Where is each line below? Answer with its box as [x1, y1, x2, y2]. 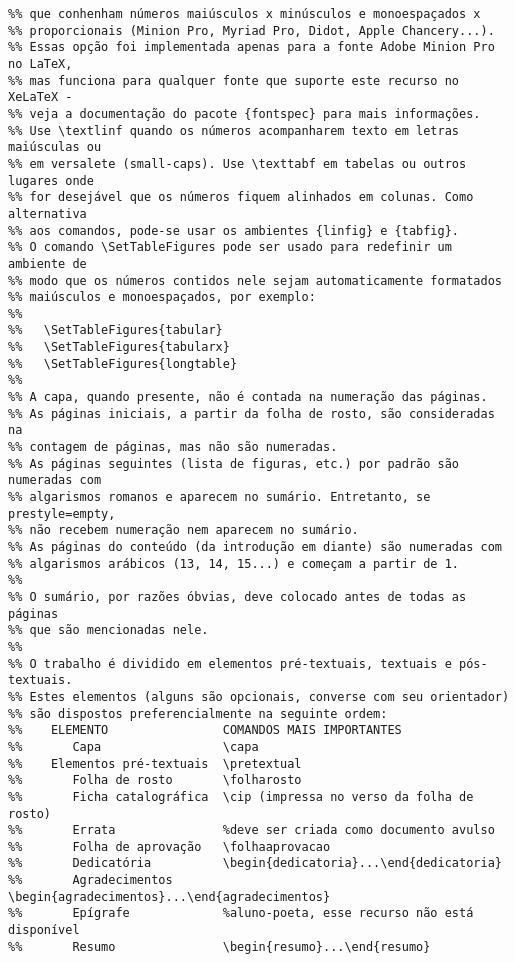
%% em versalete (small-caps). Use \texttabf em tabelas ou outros [8, 156, 467, 171]
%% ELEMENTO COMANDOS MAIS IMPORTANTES [8, 723, 402, 738]
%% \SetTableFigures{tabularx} [8, 340, 230, 355]
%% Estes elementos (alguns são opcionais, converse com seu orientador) [8, 689, 510, 704]
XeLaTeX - [8, 90, 73, 105]
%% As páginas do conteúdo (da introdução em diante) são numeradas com [8, 540, 502, 554]
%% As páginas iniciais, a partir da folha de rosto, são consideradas [8, 406, 495, 421]
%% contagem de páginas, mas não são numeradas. [8, 440, 338, 455]
